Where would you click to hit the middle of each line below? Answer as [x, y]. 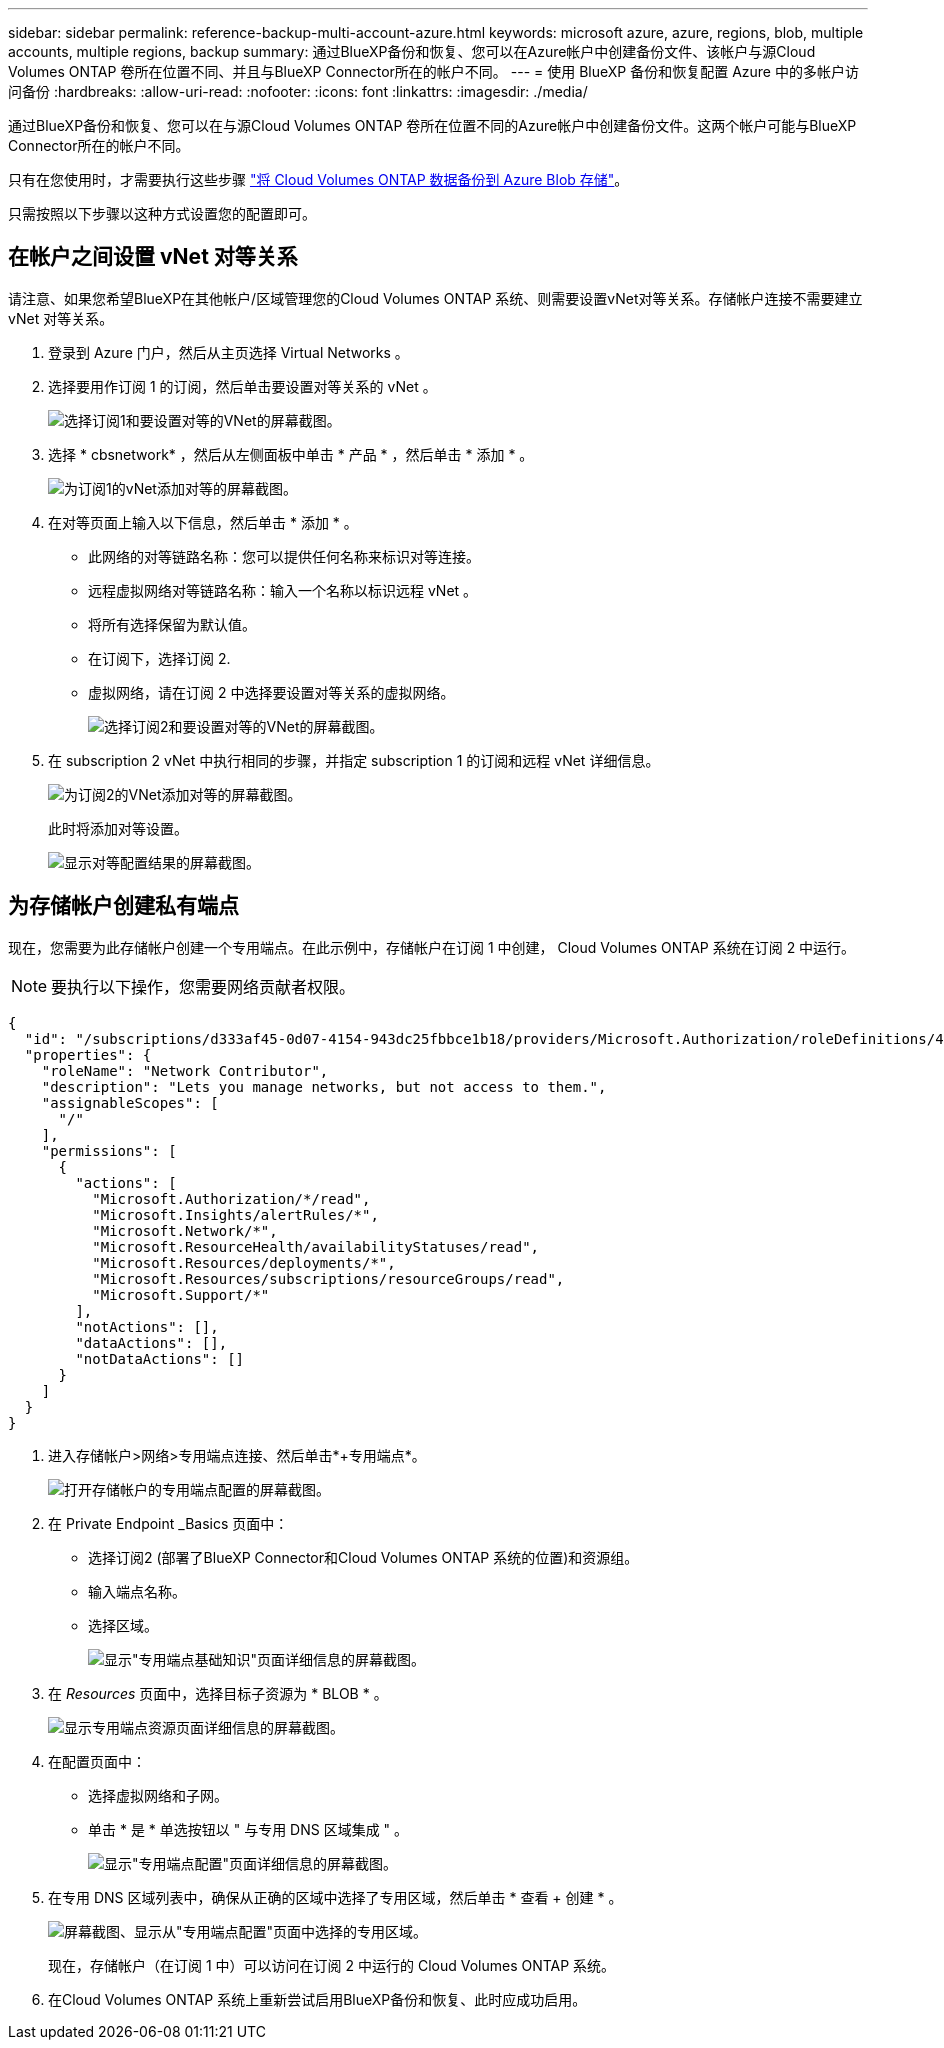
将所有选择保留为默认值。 [172, 624]
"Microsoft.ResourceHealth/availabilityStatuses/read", [316, 1246]
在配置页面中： [97, 1761]
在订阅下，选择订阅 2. [159, 658]
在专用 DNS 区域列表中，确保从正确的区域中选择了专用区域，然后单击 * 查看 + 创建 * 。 [335, 1897]
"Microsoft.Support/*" [181, 1294]
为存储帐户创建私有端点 [123, 906]
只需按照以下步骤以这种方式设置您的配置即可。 [162, 213]
